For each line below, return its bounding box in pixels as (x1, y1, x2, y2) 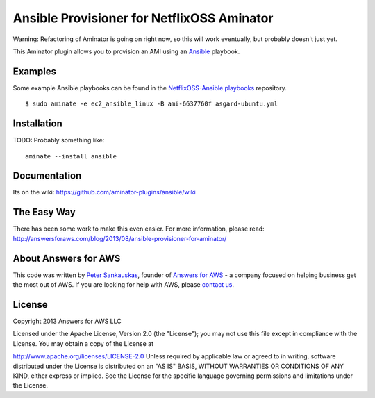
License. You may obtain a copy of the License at (12, 339, 154, 347)
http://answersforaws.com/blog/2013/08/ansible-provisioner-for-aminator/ (12, 234, 227, 242)
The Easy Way (12, 206, 76, 218)
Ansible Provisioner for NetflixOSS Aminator (12, 10, 274, 26)
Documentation (12, 170, 82, 182)
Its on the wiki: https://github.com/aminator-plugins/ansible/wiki (12, 188, 196, 197)
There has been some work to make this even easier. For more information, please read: (12, 224, 265, 233)
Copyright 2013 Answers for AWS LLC (12, 317, 122, 325)
